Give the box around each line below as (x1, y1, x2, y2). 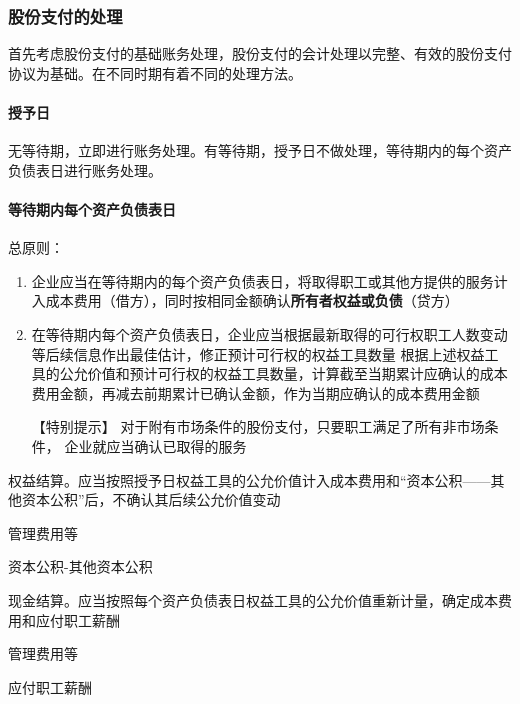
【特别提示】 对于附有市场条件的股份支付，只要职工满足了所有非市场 (31, 416, 485, 437)
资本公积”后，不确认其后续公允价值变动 (21, 489, 281, 510)
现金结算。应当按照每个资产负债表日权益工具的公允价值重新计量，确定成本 (8, 589, 498, 610)
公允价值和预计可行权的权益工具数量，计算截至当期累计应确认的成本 (59, 363, 508, 384)
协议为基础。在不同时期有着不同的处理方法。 (8, 62, 302, 83)
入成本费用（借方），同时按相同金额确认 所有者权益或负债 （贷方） (31, 290, 459, 311)
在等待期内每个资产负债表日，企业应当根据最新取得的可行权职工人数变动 (31, 323, 508, 344)
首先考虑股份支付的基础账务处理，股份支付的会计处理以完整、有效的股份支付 (8, 43, 512, 64)
